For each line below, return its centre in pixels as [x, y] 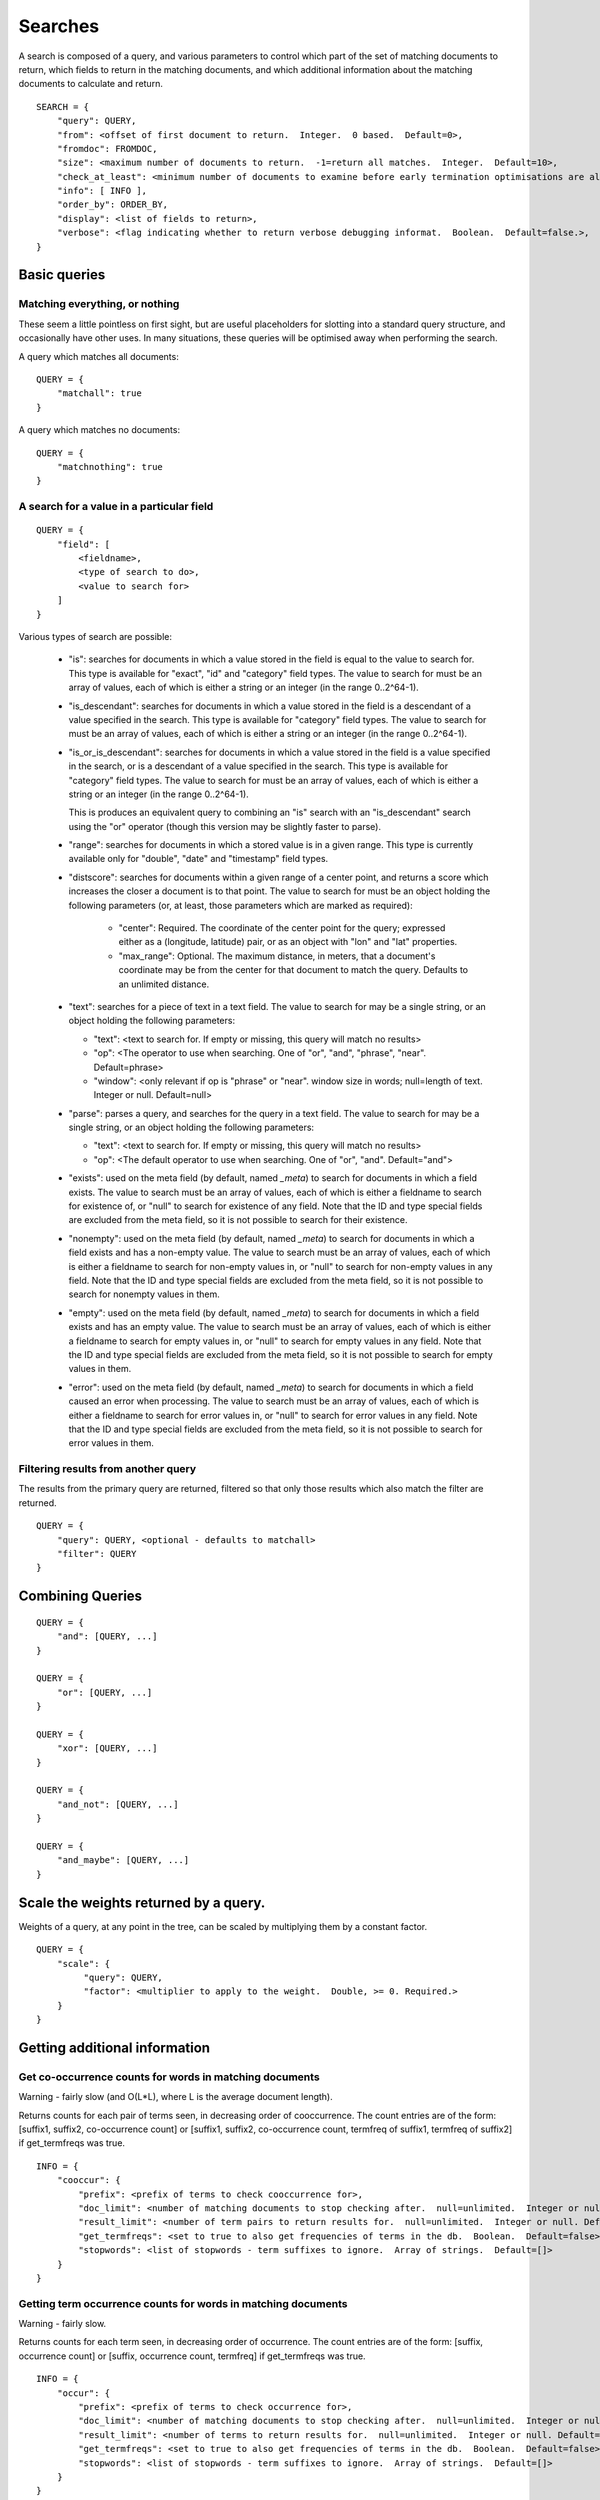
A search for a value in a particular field [116, 507]
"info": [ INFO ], [102, 191]
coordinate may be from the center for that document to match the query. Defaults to [293, 970]
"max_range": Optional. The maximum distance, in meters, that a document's [277, 956]
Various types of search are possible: [95, 636]
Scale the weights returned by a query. [142, 1902]
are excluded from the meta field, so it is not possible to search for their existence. [238, 1220]
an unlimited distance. [164, 984]
